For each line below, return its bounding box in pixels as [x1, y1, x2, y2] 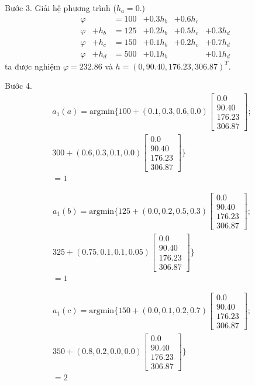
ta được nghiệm [5, 60, 61, 72]
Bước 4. [5, 79, 32, 92]
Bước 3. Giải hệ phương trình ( [5, 2, 116, 13]
